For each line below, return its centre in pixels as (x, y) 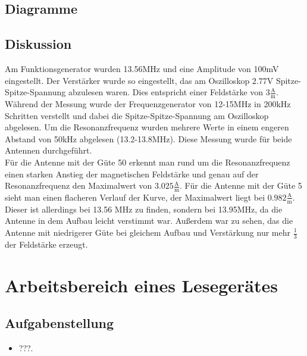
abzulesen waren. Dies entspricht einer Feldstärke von (166, 92)
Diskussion (38, 44)
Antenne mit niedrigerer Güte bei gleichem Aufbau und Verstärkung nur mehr (148, 232)
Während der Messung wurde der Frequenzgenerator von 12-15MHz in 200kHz (148, 104)
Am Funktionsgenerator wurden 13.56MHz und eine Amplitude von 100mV (142, 68)
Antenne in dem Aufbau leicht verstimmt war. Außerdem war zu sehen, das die (149, 221)
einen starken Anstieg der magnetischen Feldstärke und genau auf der (132, 174)
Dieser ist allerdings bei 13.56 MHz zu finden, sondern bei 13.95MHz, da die (144, 209)
